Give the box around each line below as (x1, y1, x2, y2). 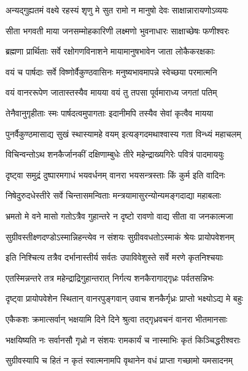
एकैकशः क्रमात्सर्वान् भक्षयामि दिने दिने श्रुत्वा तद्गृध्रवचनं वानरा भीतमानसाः (6, 312, 228, 325)
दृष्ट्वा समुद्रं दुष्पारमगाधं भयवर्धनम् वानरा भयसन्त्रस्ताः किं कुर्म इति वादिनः (6, 168, 225, 181)
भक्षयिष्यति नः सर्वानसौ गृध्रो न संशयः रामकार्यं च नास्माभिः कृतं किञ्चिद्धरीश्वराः (6, 333, 241, 346)
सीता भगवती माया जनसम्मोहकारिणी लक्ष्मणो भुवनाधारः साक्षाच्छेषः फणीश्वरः (6, 24, 230, 37)
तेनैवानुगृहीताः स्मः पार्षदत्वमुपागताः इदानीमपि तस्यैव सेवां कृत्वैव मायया (6, 106, 214, 119)
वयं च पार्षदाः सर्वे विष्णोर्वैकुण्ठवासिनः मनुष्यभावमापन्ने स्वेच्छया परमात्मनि (6, 65, 217, 78)
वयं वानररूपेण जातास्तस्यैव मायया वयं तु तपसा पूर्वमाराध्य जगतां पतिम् (6, 86, 217, 99)
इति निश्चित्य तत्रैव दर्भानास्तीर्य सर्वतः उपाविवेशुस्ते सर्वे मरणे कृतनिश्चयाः (6, 251, 223, 264)
